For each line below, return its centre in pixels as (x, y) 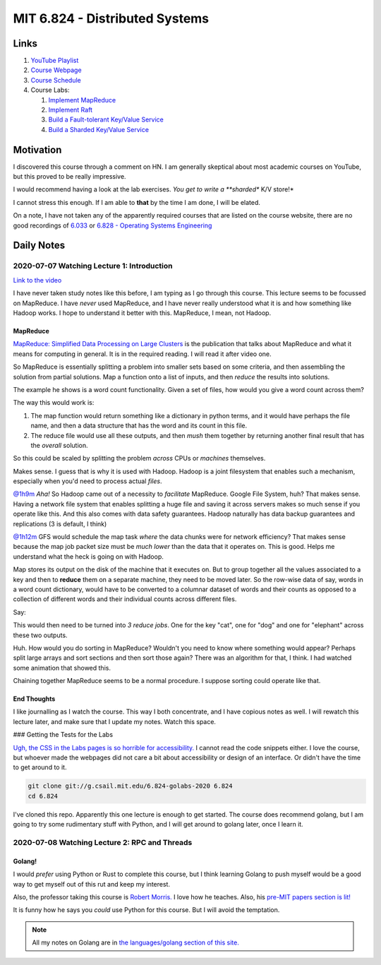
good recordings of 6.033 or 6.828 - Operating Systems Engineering (113, 225)
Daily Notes (39, 245)
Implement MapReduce (82, 100)
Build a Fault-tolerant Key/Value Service (106, 119)
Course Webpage (56, 70)
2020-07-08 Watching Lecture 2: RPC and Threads (103, 842)
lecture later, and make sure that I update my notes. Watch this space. (115, 721)
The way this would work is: (54, 403)
